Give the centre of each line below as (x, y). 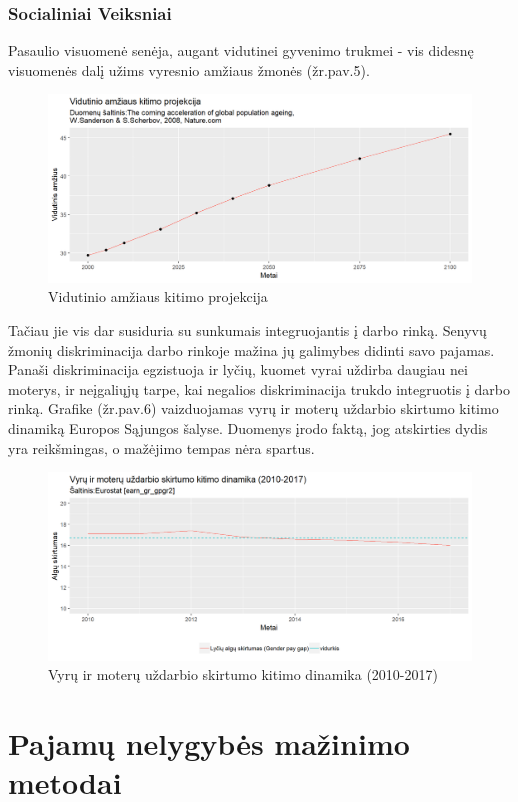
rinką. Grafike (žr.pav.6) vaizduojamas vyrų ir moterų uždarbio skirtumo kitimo (253, 408)
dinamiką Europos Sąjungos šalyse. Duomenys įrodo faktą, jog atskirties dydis (248, 427)
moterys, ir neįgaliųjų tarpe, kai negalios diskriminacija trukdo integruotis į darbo (259, 388)
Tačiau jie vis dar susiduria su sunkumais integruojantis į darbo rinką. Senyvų (247, 329)
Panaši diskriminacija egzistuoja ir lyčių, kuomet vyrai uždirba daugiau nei (238, 369)
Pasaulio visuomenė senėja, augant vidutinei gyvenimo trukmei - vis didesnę (241, 50)
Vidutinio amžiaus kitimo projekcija (158, 296)
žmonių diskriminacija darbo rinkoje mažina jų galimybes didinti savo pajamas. (251, 349)
